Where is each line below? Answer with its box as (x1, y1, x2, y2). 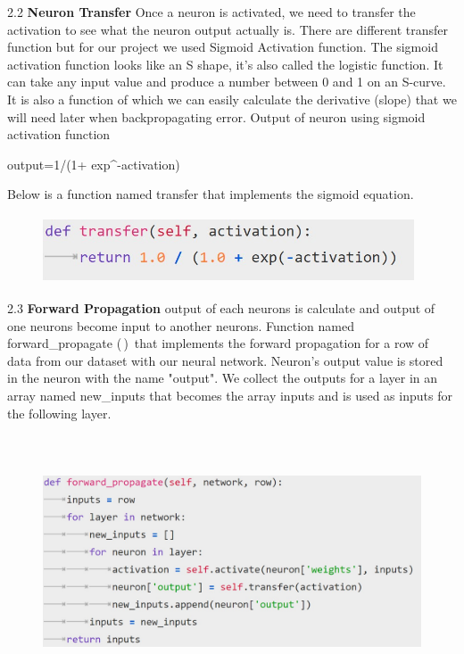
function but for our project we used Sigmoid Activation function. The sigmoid (7, 37, 438, 56)
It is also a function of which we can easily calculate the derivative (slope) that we (7, 89, 457, 108)
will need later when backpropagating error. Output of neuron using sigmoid (7, 107, 426, 126)
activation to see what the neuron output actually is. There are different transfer (7, 20, 448, 38)
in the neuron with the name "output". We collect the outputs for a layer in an (7, 368, 438, 387)
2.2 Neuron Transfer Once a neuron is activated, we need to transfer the (7, 3, 416, 21)
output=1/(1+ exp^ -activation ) (7, 154, 180, 173)
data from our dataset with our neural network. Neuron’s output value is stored (7, 351, 443, 369)
